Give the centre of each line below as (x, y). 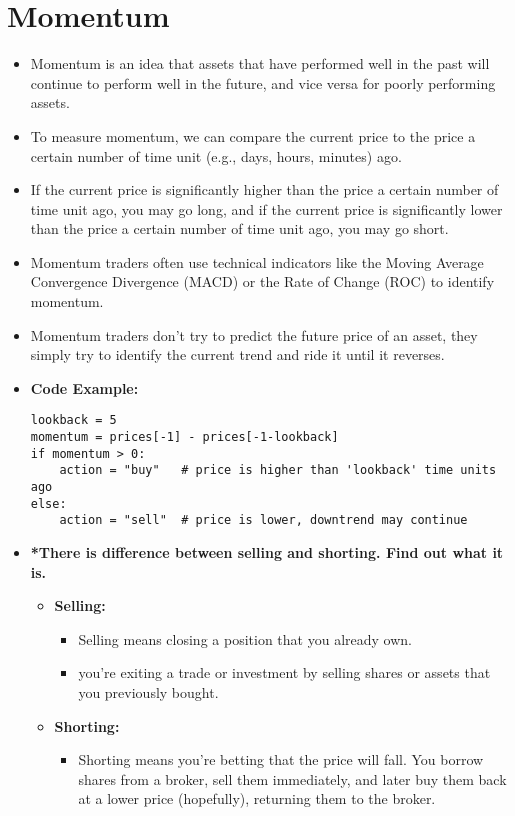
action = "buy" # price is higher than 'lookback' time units (278, 470)
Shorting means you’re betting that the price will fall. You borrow (281, 759)
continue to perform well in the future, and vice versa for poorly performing (263, 82)
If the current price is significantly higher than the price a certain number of (264, 189)
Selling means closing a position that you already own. (245, 638)
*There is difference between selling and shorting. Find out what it (267, 552)
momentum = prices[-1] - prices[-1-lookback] (184, 437)
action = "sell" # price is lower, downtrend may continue (263, 520)
